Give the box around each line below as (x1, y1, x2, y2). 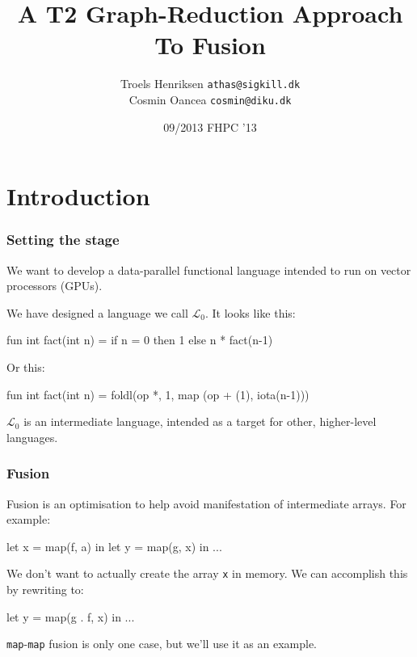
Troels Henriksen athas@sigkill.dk (120, 75, 301, 92)
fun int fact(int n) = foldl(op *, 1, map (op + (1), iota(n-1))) (6, 385, 310, 402)
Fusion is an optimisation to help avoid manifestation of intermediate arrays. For (6, 495, 406, 512)
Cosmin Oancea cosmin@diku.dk (128, 91, 292, 107)
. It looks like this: (204, 304, 296, 321)
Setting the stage (6, 230, 120, 250)
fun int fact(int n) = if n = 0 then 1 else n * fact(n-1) (6, 331, 273, 348)
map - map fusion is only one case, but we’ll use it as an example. (6, 635, 317, 652)
